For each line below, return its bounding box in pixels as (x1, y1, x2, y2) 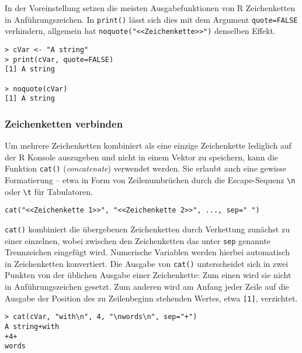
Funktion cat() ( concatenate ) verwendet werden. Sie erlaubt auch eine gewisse (5, 162, 286, 174)
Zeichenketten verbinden (5, 116, 123, 131)
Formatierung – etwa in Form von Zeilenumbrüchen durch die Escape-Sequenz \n (5, 173, 296, 186)
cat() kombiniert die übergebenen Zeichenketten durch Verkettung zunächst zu (5, 222, 290, 235)
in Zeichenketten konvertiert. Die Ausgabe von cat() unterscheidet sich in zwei (5, 257, 289, 269)
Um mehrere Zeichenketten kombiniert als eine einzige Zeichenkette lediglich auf (5, 139, 291, 152)
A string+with (5, 322, 60, 331)
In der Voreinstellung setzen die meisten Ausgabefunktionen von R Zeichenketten (5, 2, 296, 13)
